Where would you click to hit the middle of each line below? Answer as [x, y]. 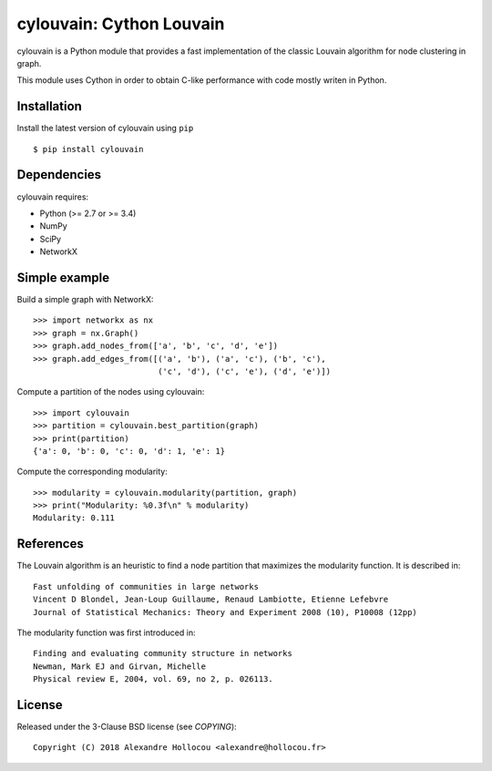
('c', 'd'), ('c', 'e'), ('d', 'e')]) [245, 371]
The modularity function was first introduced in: [106, 632]
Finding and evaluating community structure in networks [163, 653]
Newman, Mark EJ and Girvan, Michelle [120, 666]
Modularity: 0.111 [74, 518]
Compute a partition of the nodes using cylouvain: [111, 392]
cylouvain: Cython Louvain [121, 24]
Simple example [63, 278]
